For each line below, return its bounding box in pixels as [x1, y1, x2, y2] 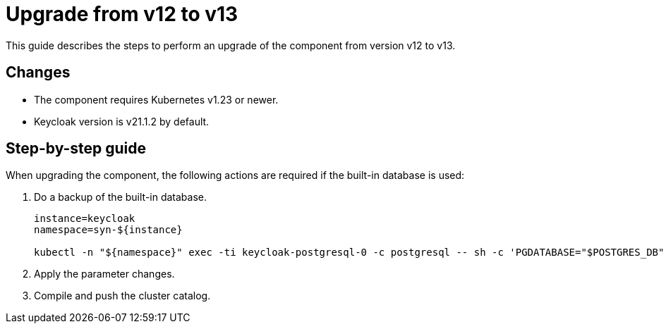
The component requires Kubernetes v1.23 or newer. [34, 93, 279, 106]
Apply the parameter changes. [34, 268, 175, 280]
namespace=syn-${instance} [34, 224, 183, 236]
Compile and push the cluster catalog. [34, 290, 211, 302]
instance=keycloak [34, 213, 135, 225]
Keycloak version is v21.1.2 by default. [34, 115, 210, 128]
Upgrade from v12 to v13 [6, 2, 238, 26]
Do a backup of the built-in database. [34, 191, 207, 204]
